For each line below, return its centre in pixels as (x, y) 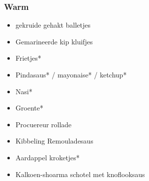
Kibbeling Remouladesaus (54, 141)
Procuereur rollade (44, 124)
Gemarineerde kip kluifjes (54, 41)
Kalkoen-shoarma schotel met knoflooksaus (80, 174)
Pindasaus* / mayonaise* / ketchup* (71, 74)
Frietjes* (28, 58)
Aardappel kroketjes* (47, 157)
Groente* (29, 108)
